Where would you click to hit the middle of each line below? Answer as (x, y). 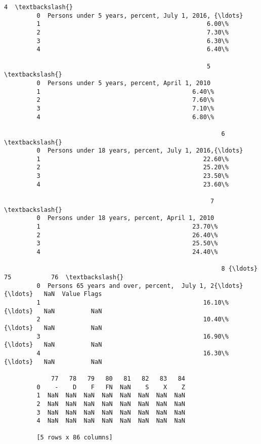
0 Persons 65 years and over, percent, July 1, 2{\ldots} (140, 286)
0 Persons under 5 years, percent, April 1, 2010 (124, 83)
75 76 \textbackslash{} (64, 277)
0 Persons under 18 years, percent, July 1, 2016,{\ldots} (140, 151)
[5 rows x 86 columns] (75, 438)
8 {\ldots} (240, 269)
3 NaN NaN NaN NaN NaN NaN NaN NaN (111, 412)
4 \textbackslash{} (39, 7)
